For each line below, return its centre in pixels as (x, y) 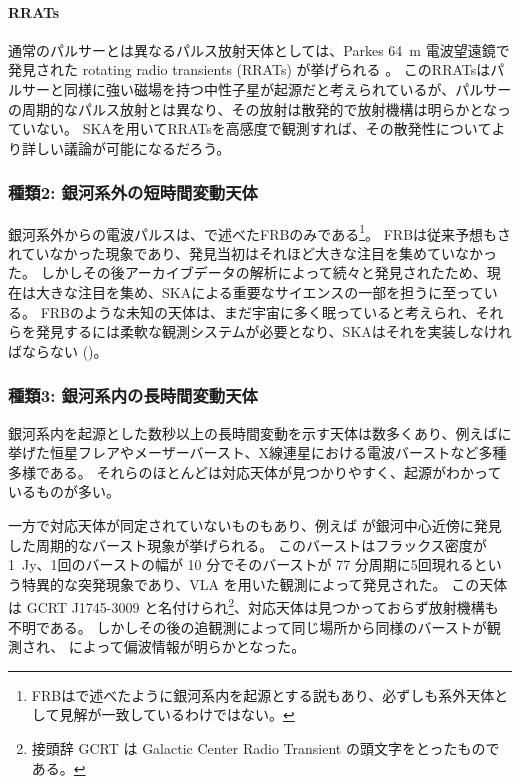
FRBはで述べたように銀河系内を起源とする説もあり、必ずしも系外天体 (263, 694)
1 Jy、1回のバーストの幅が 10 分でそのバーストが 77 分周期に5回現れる (241, 564)
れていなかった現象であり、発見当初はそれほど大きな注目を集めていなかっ (252, 252)
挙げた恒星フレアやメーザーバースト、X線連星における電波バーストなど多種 (257, 452)
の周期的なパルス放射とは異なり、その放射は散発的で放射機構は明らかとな (253, 108)
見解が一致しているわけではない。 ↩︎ (177, 714)
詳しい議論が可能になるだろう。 (126, 147)
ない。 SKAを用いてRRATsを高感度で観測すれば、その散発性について (263, 128)
